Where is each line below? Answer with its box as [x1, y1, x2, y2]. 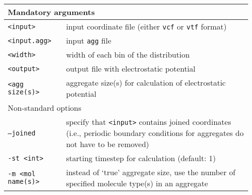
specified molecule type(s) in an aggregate [66, 178, 208, 189]
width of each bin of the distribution [66, 49, 190, 60]
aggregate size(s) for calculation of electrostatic [66, 77, 226, 88]
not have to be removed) [66, 138, 149, 150]
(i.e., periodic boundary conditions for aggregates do [66, 127, 244, 138]
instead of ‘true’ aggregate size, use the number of [66, 166, 236, 178]
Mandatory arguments [8, 6, 95, 17]
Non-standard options [8, 102, 81, 113]
